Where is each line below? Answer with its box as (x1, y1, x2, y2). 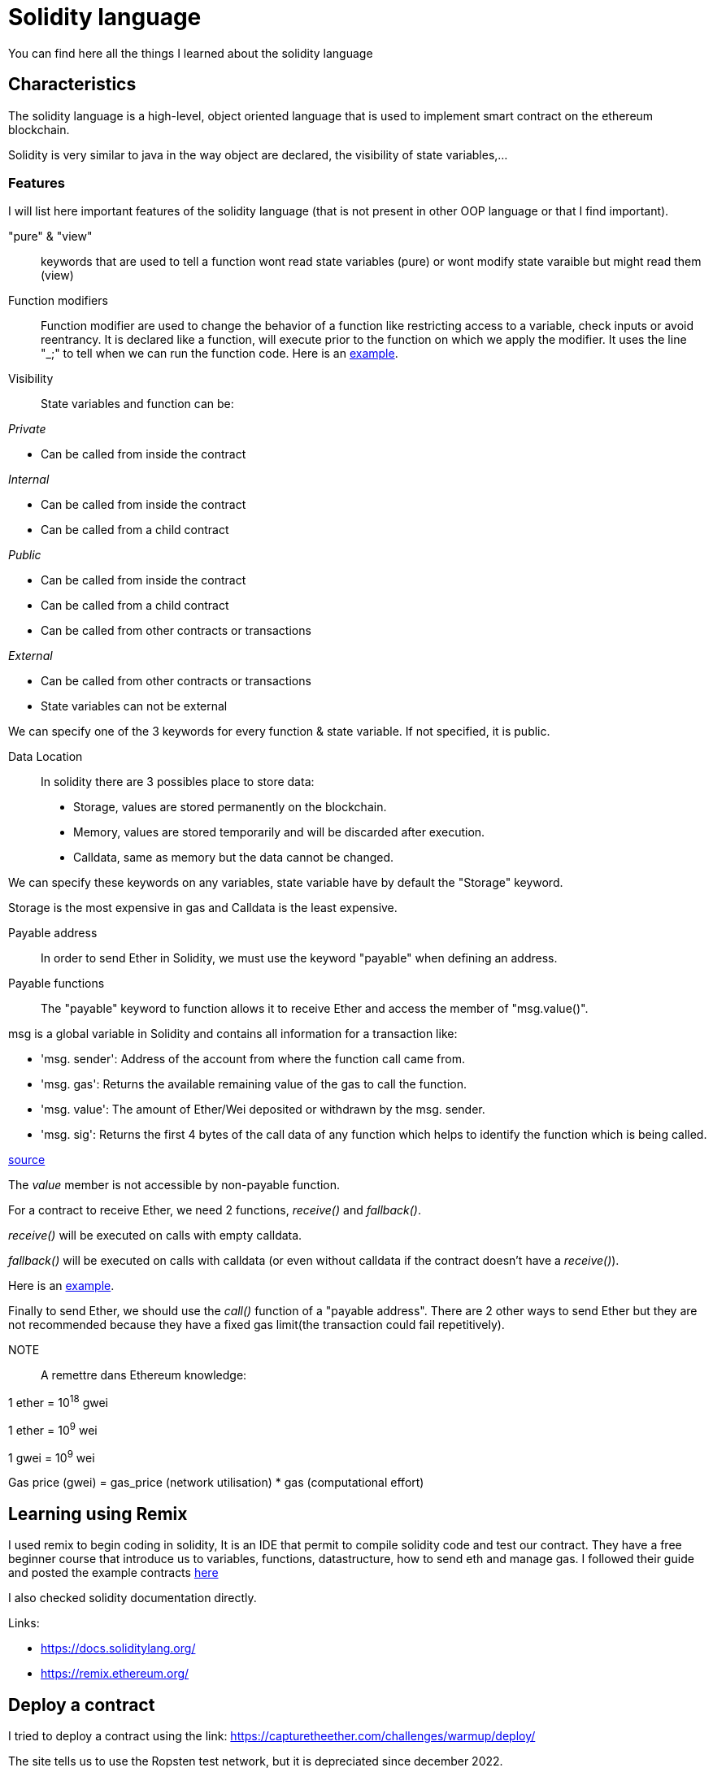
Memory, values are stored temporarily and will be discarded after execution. (73, 825, 485, 840)
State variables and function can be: (41, 397, 234, 411)
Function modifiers (8, 293, 108, 308)
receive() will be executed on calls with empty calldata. (8, 1228, 302, 1243)
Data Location (8, 749, 83, 764)
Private (8, 422, 46, 436)
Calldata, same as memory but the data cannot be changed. (73, 850, 394, 865)
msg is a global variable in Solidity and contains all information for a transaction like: (8, 1027, 458, 1041)
